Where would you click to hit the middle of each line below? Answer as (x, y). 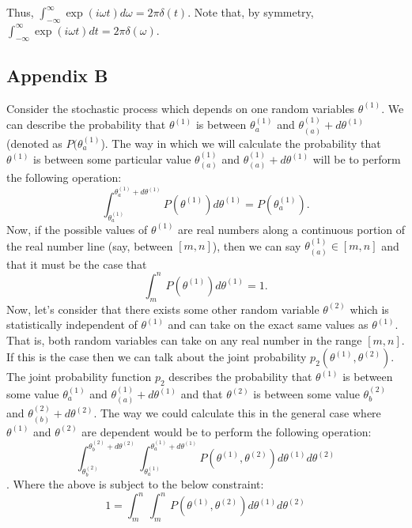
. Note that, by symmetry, (251, 12)
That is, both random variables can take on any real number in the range (184, 339)
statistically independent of (72, 324)
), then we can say (257, 245)
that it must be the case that (77, 264)
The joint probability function (79, 377)
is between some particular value (112, 159)
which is (369, 309)
